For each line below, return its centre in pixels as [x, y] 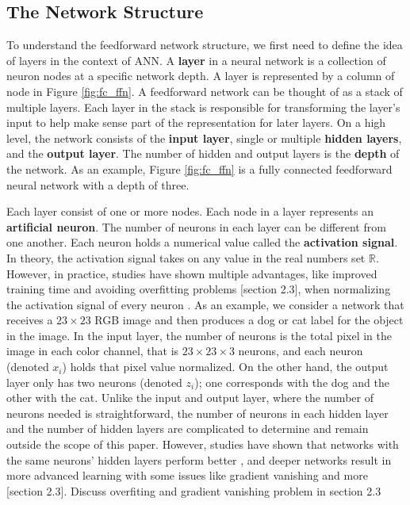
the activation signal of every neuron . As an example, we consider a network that [205, 304]
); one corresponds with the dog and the [292, 382]
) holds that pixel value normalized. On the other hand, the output [225, 367]
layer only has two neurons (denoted [94, 382]
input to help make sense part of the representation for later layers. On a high [196, 122]
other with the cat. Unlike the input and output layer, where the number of [190, 398]
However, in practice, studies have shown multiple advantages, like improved [192, 273]
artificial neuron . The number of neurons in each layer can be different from [196, 226]
